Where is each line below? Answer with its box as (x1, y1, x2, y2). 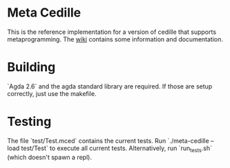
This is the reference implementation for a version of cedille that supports (7, 28, 216, 36)
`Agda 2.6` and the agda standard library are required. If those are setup (7, 82, 213, 91)
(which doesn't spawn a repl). (7, 153, 92, 161)
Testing (7, 114, 52, 129)
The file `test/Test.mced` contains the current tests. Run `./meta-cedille (7, 136, 209, 144)
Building (7, 59, 56, 75)
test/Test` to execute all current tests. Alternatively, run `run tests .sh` (21, 144, 213, 153)
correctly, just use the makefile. (7, 89, 97, 97)
